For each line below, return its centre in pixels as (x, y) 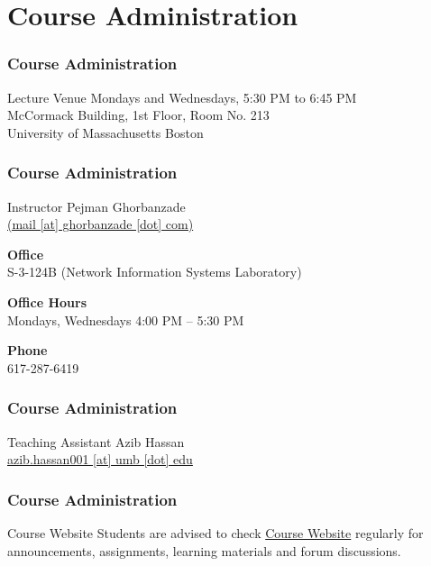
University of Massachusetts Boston (105, 132)
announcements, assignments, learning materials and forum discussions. (204, 550)
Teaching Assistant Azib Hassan (96, 441)
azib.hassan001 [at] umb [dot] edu (100, 459)
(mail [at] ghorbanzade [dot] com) (101, 224)
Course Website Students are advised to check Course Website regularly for (215, 532)
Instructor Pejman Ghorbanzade (96, 206)
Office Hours (47, 301)
